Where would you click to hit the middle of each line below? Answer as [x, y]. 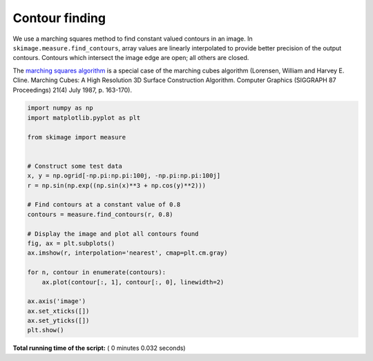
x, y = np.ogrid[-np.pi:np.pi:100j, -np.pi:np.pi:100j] [124, 176]
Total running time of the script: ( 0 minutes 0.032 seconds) [99, 348]
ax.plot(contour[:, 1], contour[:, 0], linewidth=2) [133, 282]
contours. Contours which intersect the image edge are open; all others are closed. [131, 58]
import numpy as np [60, 108]
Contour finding [59, 18]
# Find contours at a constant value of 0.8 [104, 205]
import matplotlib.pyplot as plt [84, 118]
